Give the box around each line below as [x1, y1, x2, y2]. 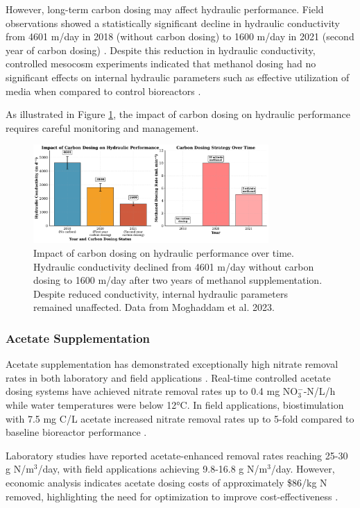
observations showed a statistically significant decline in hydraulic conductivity [6, 15, 341, 30]
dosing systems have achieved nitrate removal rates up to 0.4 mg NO [6, 384, 298, 398]
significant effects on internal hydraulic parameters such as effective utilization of [6, 69, 350, 84]
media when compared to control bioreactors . [6, 83, 201, 98]
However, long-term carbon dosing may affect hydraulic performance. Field [6, 2, 324, 16]
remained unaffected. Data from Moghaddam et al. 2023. [33, 300, 275, 314]
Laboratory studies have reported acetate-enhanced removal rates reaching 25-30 [6, 448, 348, 462]
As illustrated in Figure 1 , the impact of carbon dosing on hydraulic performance [6, 107, 350, 121]
